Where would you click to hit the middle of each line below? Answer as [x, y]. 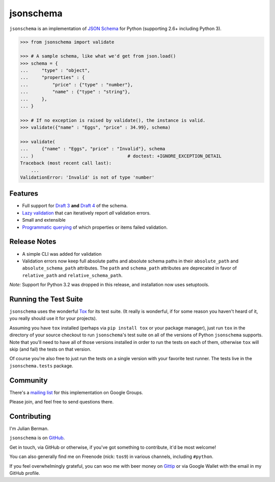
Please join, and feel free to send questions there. [62, 402]
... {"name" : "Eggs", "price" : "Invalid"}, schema [93, 149]
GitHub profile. [25, 473]
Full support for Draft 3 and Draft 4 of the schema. [75, 206]
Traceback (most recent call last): [66, 163]
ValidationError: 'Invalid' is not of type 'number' [87, 177]
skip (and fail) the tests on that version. [50, 349]
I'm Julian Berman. [29, 429]
